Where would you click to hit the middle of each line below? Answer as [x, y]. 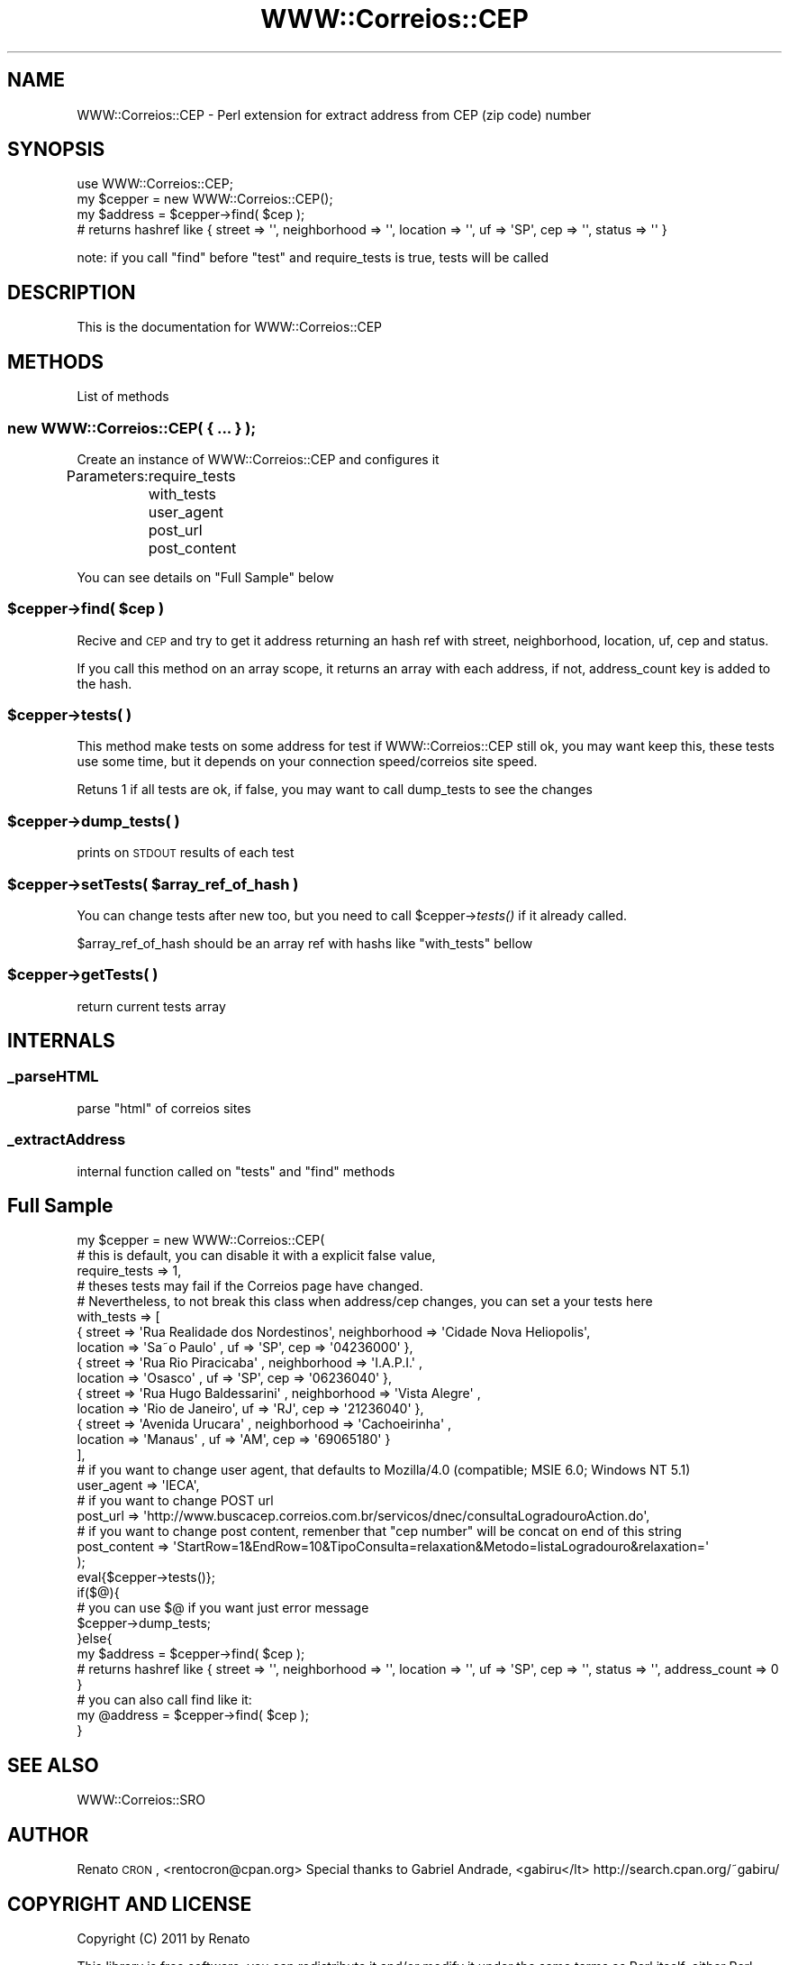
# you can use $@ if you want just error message [223, 1608]
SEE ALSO [53, 1765]
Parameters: [107, 475]
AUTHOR [48, 1834]
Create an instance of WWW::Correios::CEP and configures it [258, 459]
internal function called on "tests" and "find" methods [236, 1171]
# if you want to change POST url [175, 1501]
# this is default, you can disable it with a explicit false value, [256, 1256]
